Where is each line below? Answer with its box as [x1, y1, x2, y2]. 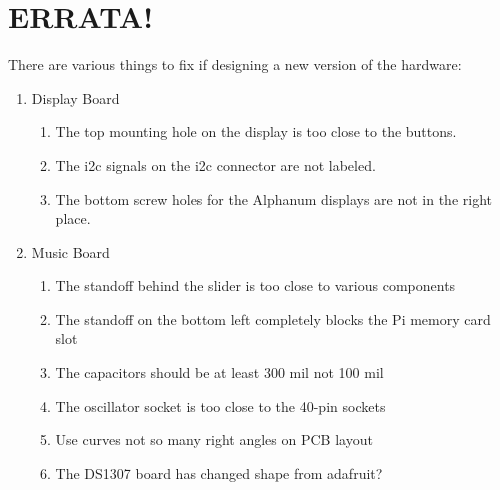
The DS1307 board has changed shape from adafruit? [55, 462, 383, 483]
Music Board [31, 241, 110, 262]
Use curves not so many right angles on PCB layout [55, 429, 373, 450]
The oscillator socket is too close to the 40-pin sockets [55, 395, 386, 416]
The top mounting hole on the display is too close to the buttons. [55, 121, 457, 142]
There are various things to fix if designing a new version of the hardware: [8, 54, 462, 75]
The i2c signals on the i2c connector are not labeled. [55, 154, 376, 175]
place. [55, 208, 91, 229]
